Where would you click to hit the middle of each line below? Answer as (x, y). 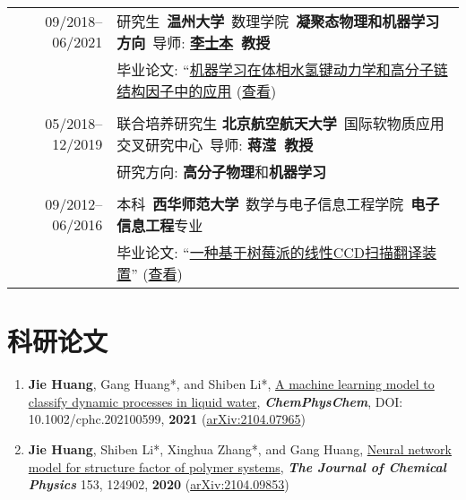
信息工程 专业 (160, 225)
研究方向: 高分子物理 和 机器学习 (222, 172)
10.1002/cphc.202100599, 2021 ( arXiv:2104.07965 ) (167, 419)
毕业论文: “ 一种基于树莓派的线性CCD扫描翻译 (269, 252)
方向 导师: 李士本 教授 (194, 43)
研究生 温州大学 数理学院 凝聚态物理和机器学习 (278, 21)
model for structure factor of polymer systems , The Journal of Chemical (237, 466)
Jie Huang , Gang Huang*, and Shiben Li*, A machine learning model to (231, 384)
